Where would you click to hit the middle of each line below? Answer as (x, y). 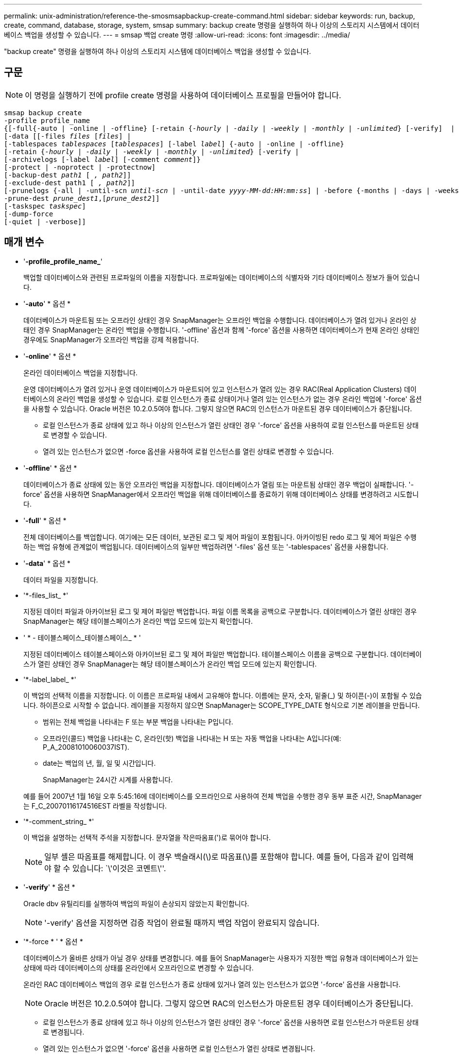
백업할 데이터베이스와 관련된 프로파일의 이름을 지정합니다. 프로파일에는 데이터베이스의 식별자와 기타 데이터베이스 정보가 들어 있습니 (222, 277)
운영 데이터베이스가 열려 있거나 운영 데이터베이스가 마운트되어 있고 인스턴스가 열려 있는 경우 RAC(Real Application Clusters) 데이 (220, 389)
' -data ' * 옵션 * (47, 563)
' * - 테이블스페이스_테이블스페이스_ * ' (82, 637)
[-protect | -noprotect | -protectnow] (80, 167)
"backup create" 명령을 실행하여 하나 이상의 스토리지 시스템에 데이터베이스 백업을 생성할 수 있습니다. (158, 51)
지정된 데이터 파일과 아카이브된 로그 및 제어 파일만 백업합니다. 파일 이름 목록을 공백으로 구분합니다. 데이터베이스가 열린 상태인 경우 (220, 611)
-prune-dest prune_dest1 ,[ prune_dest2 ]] (82, 198)
